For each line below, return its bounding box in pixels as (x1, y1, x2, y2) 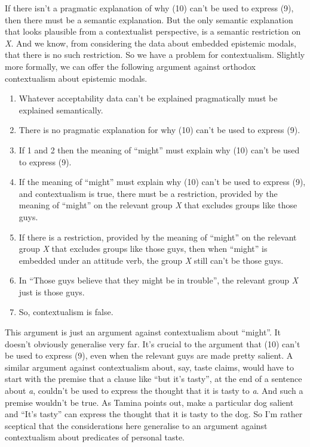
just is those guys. (19, 285, 85, 298)
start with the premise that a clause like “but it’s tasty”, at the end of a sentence (5, 372, 302, 385)
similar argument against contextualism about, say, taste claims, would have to (5, 360, 294, 373)
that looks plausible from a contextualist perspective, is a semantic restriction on (5, 25, 301, 38)
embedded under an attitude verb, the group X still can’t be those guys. (19, 254, 284, 266)
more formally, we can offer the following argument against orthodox (5, 60, 256, 72)
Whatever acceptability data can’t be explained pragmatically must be (19, 92, 278, 104)
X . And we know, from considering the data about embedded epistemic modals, (5, 36, 296, 49)
